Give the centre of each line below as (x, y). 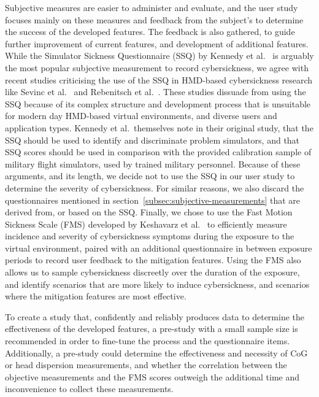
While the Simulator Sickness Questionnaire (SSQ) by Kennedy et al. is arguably (159, 56)
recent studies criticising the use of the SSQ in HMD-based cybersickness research (159, 79)
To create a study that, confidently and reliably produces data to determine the (155, 316)
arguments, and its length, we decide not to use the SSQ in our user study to (150, 176)
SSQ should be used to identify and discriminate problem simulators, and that (152, 140)
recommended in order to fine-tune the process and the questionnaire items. (148, 341)
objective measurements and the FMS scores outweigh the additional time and (152, 376)
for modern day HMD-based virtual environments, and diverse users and (141, 116)
